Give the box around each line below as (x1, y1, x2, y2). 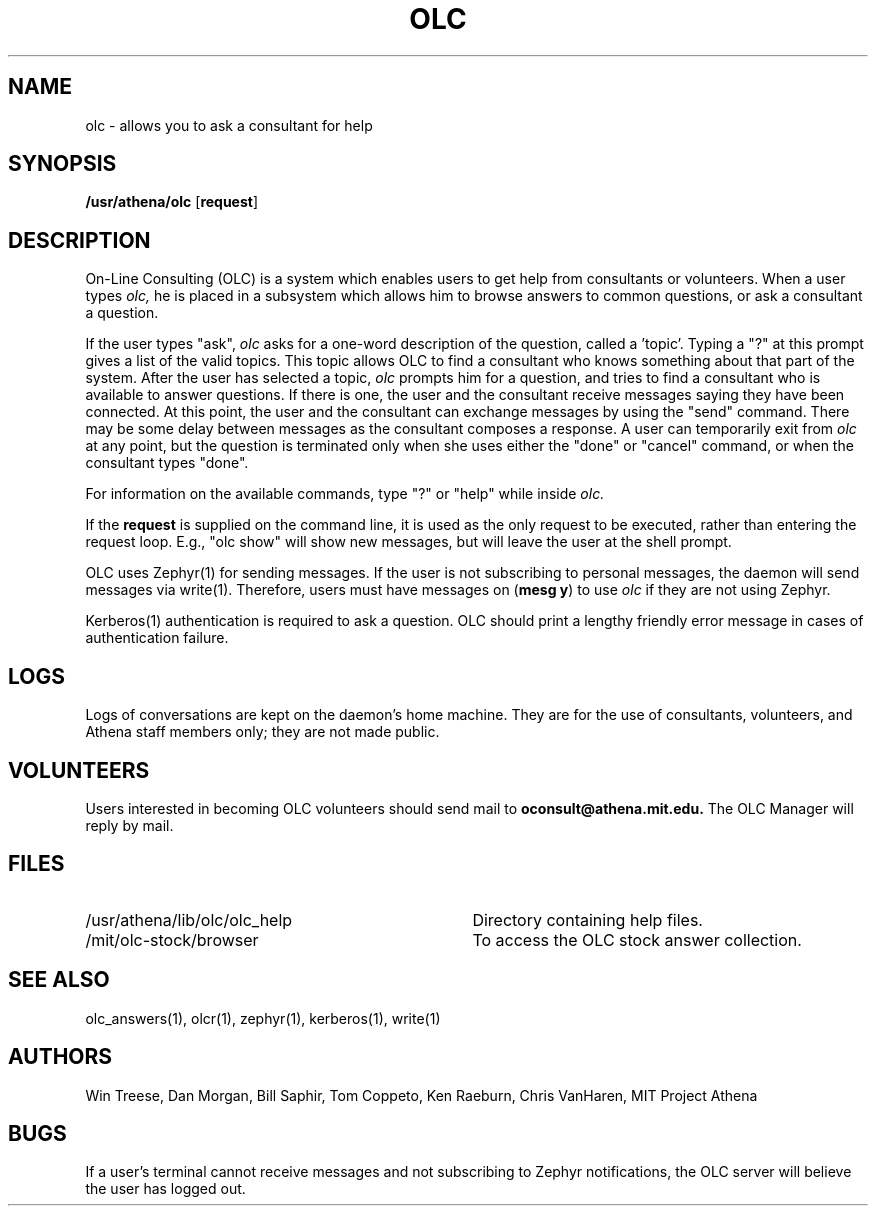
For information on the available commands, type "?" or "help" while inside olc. (85, 485, 605, 503)
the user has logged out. (85, 1180, 246, 1198)
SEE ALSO (8, 967, 110, 993)
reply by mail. (85, 816, 174, 834)
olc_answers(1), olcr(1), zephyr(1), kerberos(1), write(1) (85, 1009, 441, 1027)
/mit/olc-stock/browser (85, 929, 259, 950)
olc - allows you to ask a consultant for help (85, 116, 373, 134)
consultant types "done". (85, 454, 249, 472)
